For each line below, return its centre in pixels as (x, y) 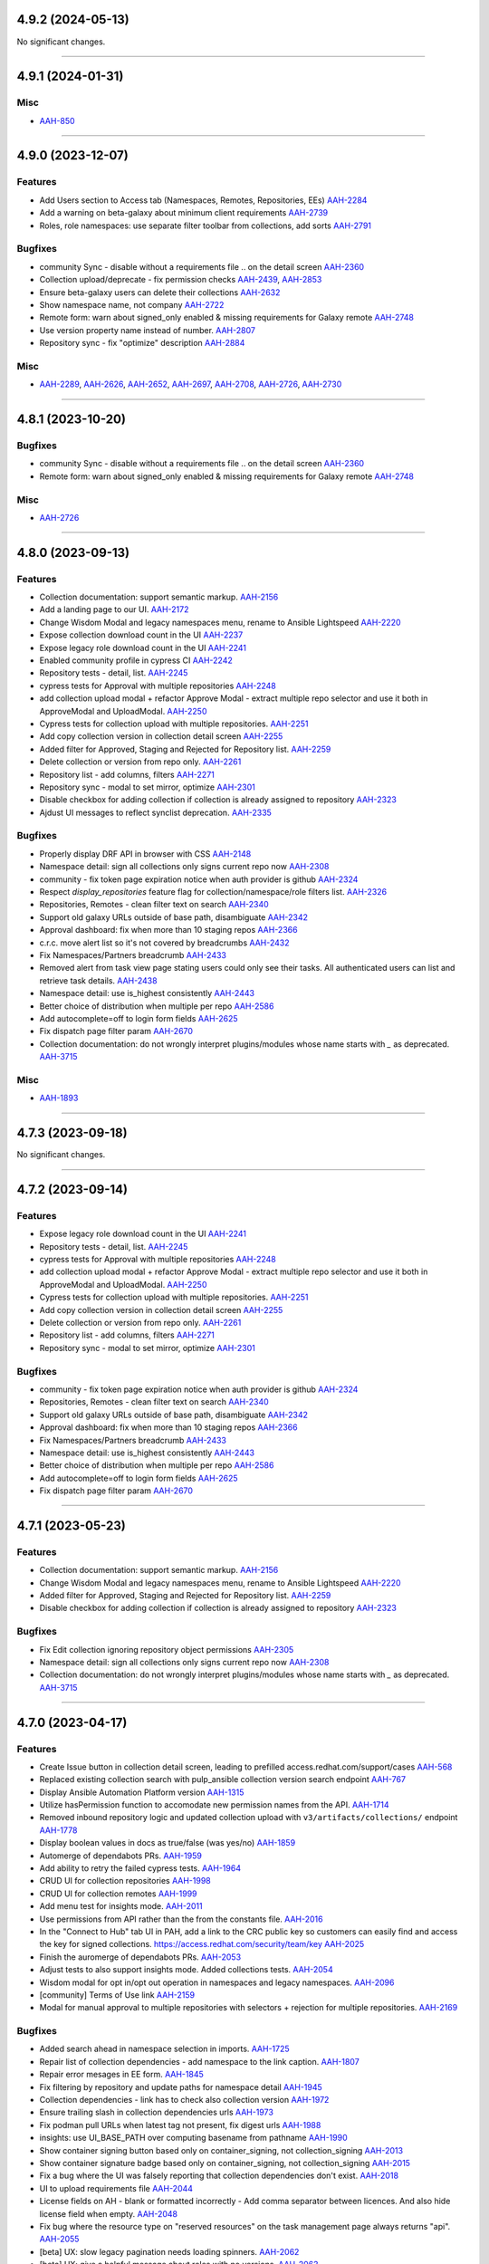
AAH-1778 (58, 1830)
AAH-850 (58, 120)
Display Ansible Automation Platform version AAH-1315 (142, 1792)
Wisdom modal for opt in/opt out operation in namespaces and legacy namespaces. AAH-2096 (217, 1982)
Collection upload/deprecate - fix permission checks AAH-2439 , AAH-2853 (181, 280)
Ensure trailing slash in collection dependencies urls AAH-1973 (156, 2112)
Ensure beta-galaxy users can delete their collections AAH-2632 (160, 292)
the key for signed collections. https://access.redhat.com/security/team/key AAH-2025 (202, 1944)
